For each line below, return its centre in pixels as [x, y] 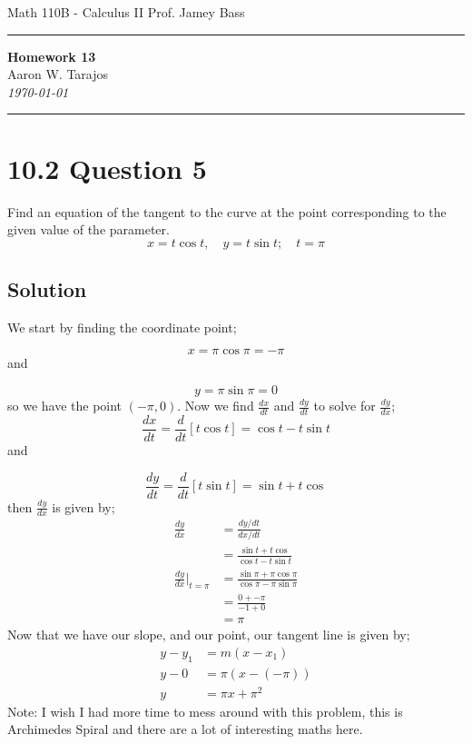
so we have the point [65, 406]
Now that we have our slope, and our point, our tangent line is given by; [209, 635]
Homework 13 [52, 56]
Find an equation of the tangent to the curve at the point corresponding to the [227, 211]
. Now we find [216, 406]
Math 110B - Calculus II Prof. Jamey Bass [126, 12]
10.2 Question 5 [107, 168]
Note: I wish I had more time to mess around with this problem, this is [205, 711]
